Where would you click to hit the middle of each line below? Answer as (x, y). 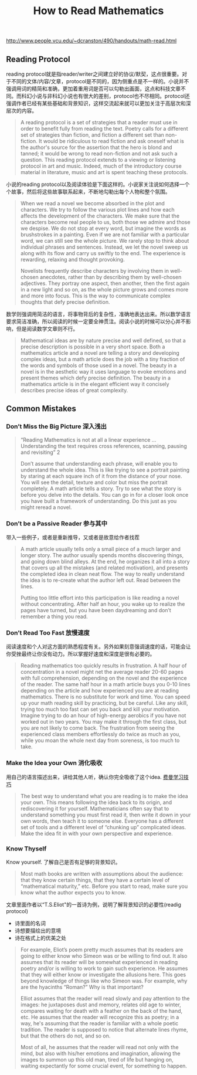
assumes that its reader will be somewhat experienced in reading (99, 962)
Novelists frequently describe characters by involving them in (94, 271)
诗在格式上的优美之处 (40, 938)
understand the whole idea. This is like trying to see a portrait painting (105, 470)
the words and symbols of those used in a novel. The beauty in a (98, 365)
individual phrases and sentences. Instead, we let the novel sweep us (104, 247)
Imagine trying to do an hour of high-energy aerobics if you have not (103, 715)
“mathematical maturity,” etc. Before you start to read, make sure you (104, 886)
